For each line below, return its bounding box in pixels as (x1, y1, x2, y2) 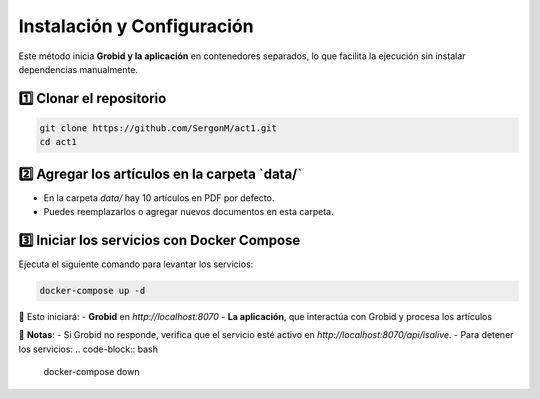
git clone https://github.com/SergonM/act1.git (39, 122, 277, 134)
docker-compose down (43, 366, 140, 378)
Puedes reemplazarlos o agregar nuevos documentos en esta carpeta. (43, 206, 334, 218)
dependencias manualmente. (18, 63, 139, 75)
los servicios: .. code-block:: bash (18, 343, 159, 355)
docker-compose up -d (39, 285, 146, 297)
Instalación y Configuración (18, 15, 254, 37)
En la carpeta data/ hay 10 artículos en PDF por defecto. (43, 191, 275, 204)
